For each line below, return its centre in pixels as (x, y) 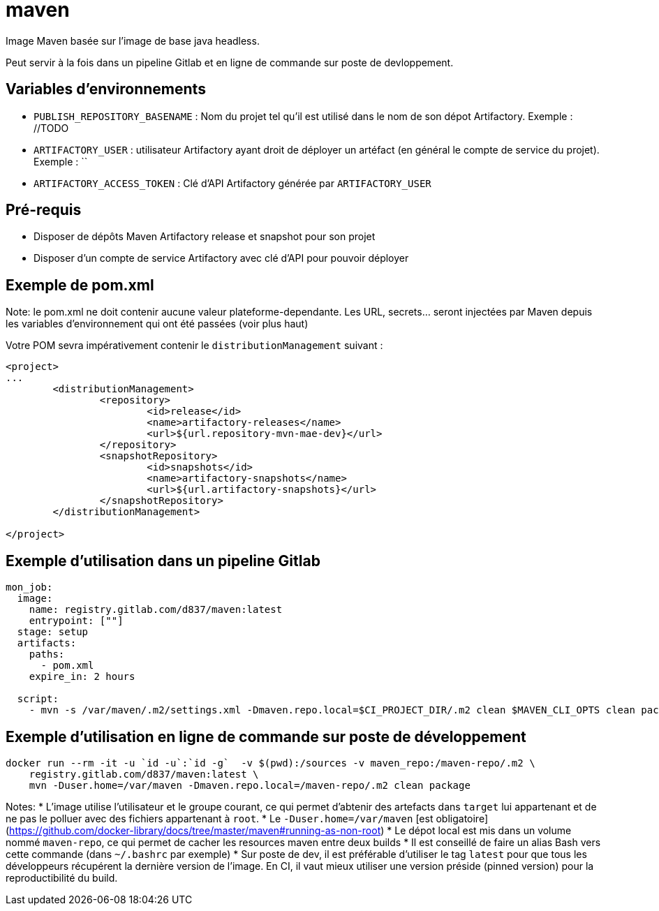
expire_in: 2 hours (82, 677)
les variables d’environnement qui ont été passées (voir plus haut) (157, 324)
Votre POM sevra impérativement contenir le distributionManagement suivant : (194, 346)
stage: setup (53, 632)
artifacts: (47, 643)
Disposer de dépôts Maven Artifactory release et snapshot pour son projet (205, 237)
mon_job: (29, 587)
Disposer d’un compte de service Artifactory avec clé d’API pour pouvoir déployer (221, 258)
